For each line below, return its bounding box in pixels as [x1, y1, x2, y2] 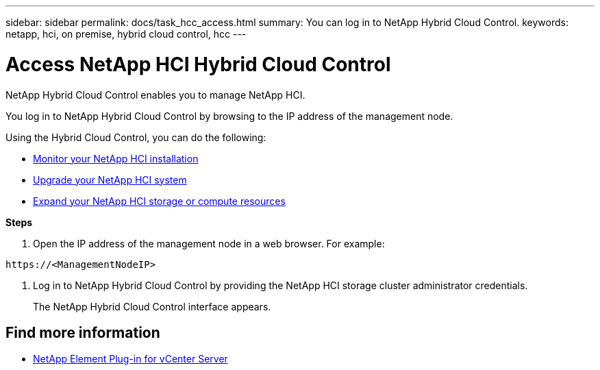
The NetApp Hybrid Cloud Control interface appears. [33, 300, 271, 312]
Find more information [5, 323, 160, 341]
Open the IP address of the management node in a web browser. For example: [33, 237, 385, 249]
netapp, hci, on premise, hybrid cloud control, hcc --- [5, 28, 247, 40]
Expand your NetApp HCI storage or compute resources [33, 195, 286, 207]
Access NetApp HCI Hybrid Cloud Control [5, 52, 391, 76]
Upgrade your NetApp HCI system [33, 173, 187, 186]
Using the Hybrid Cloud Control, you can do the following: [5, 131, 266, 143]
